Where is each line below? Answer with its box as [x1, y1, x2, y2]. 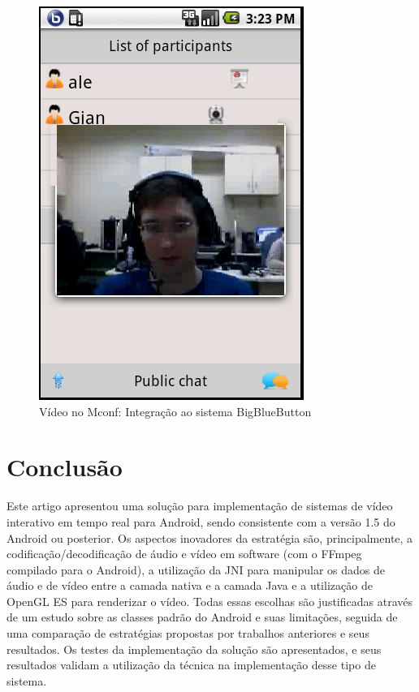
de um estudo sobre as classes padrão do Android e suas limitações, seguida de [6, 608, 398, 625]
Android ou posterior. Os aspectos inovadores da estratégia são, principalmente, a [6, 529, 413, 546]
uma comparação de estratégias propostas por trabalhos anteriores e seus [6, 625, 369, 642]
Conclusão [6, 450, 123, 484]
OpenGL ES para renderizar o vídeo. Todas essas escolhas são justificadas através [6, 592, 413, 609]
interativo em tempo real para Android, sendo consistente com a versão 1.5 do [6, 513, 395, 530]
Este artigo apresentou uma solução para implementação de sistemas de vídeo [6, 497, 393, 514]
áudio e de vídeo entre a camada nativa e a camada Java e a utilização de [6, 577, 373, 594]
